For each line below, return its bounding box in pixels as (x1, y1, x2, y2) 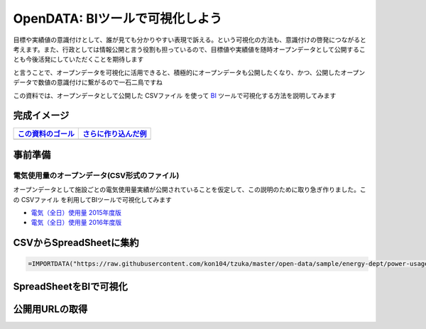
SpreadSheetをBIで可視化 (13, 280, 128, 292)
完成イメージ (13, 110, 70, 122)
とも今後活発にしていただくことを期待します (13, 55, 144, 64)
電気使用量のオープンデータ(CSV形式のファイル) (13, 170, 180, 180)
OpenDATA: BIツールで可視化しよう (13, 11, 223, 26)
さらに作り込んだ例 (82, 129, 147, 139)
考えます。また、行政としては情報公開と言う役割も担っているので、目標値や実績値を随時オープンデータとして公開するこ (13, 45, 366, 53)
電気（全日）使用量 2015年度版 (31, 208, 122, 216)
